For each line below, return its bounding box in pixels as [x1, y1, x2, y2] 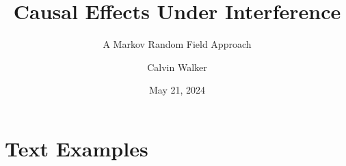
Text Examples [5, 134, 148, 162]
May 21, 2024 [148, 83, 206, 97]
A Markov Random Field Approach [103, 37, 252, 51]
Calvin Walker [147, 59, 207, 74]
